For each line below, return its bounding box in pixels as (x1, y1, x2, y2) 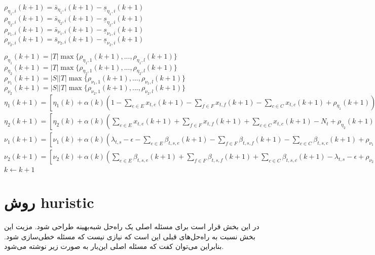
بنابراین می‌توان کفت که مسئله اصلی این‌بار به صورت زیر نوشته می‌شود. (4, 241, 224, 251)
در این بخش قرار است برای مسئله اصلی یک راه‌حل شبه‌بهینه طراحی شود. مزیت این (4, 221, 259, 231)
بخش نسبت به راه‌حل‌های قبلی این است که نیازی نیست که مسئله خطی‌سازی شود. (4, 231, 255, 241)
